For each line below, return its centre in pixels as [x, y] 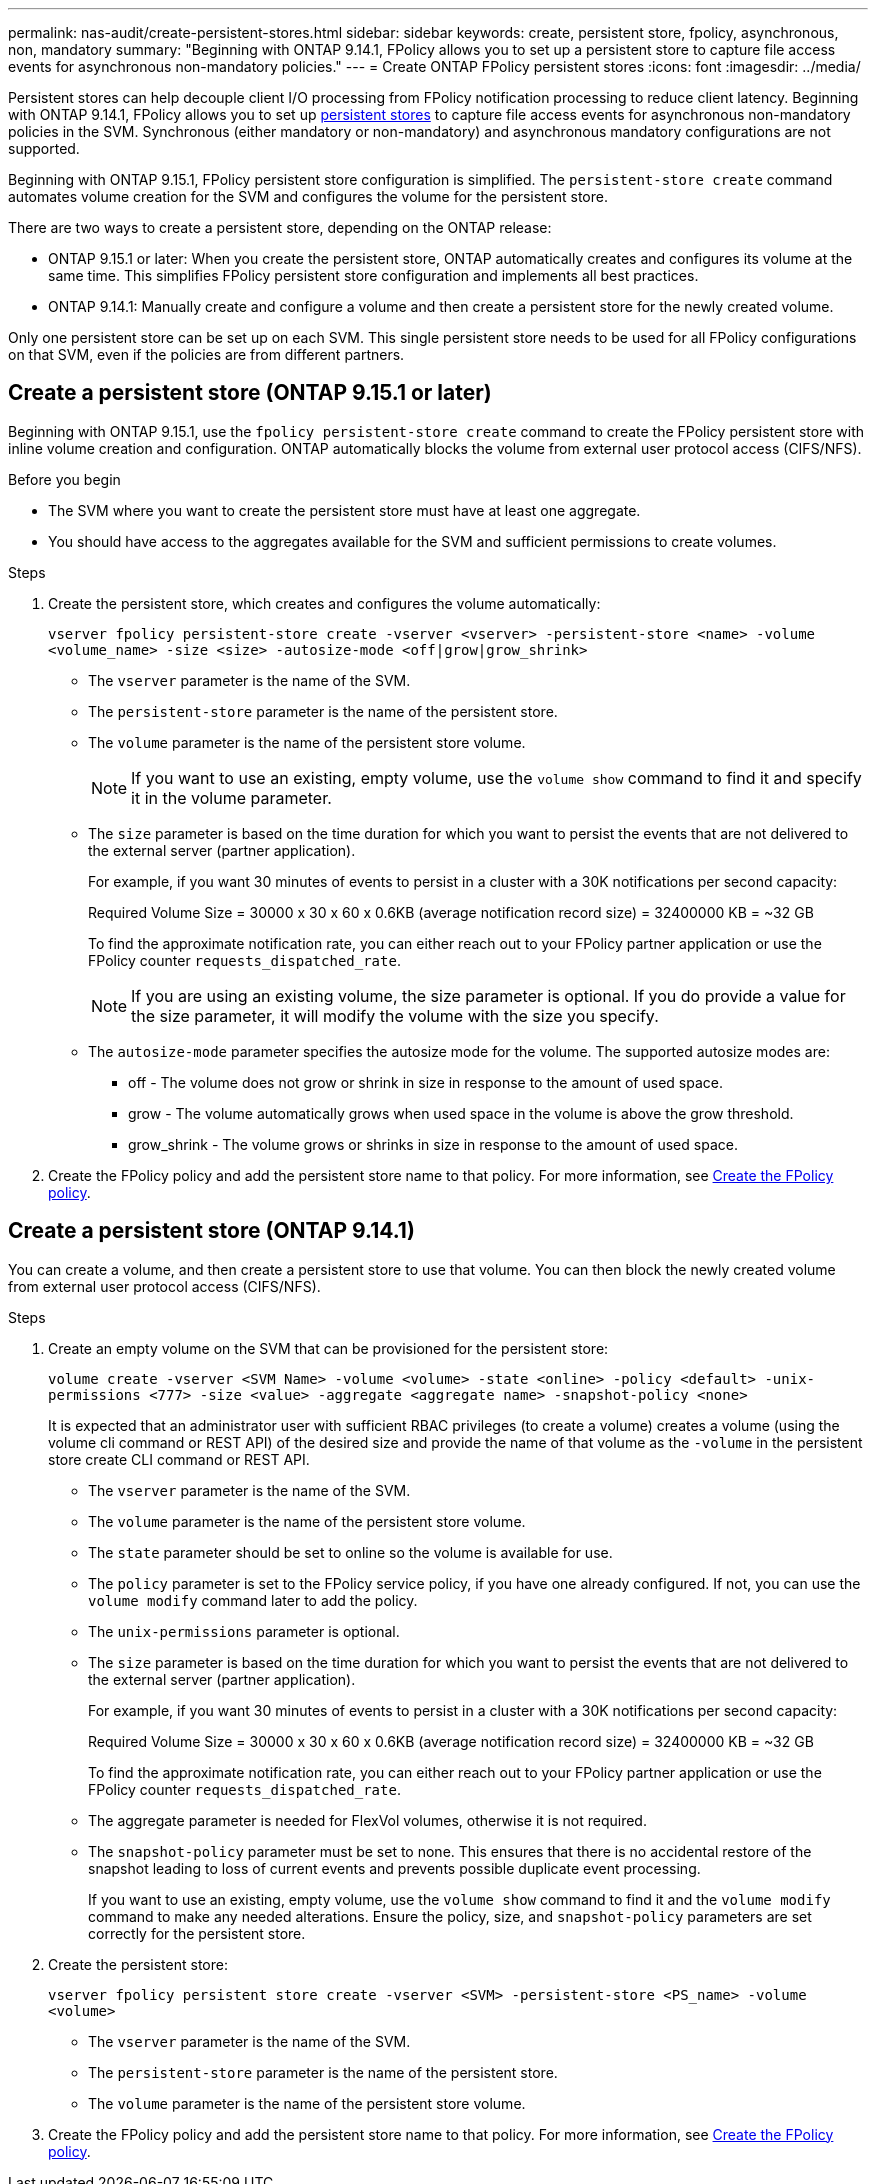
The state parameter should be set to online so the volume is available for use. [350, 1552]
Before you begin [64, 479]
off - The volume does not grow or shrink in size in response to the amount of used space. [425, 1082]
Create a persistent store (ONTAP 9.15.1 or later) [250, 393]
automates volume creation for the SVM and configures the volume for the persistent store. [308, 196]
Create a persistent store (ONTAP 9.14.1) [211, 1231]
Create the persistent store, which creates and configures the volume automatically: [324, 603]
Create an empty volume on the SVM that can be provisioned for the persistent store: [328, 1348]
